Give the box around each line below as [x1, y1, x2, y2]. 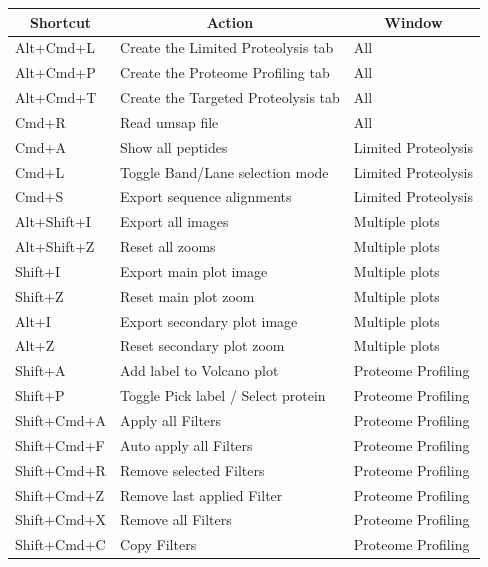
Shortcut [29, 11, 92, 32]
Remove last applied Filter [120, 484, 283, 505]
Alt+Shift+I [15, 211, 91, 232]
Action [206, 11, 254, 32]
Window [384, 11, 443, 32]
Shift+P [15, 385, 65, 406]
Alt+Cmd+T [15, 87, 97, 108]
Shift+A [15, 360, 66, 381]
